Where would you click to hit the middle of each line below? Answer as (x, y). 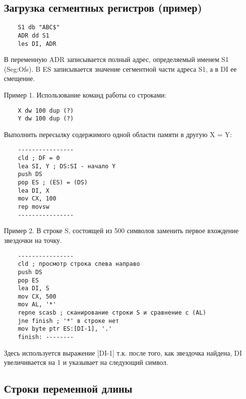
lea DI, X (34, 190)
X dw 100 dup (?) (46, 110)
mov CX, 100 (37, 199)
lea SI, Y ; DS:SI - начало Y (67, 166)
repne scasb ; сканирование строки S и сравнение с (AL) (112, 313)
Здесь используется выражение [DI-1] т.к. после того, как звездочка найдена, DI (123, 352)
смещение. (19, 78)
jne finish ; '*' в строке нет (68, 321)
